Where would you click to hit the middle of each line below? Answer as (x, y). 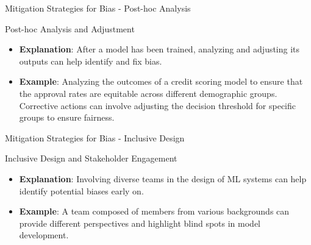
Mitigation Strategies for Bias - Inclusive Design (95, 137)
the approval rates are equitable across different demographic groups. (148, 93)
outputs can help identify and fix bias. (91, 61)
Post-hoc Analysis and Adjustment (70, 28)
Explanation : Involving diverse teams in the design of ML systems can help (163, 178)
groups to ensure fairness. (67, 117)
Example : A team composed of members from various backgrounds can (154, 211)
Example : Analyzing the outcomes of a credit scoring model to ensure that (161, 81)
